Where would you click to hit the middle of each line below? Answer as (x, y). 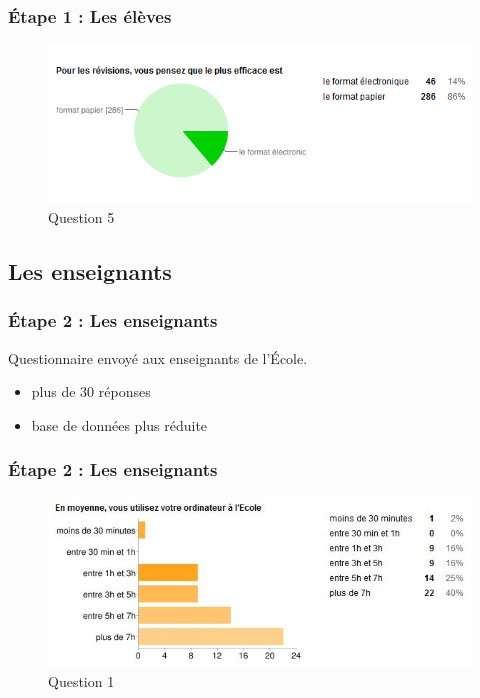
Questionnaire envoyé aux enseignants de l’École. (158, 357)
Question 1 (81, 681)
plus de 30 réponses (91, 391)
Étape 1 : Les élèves (90, 15)
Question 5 (81, 216)
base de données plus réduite (119, 424)
